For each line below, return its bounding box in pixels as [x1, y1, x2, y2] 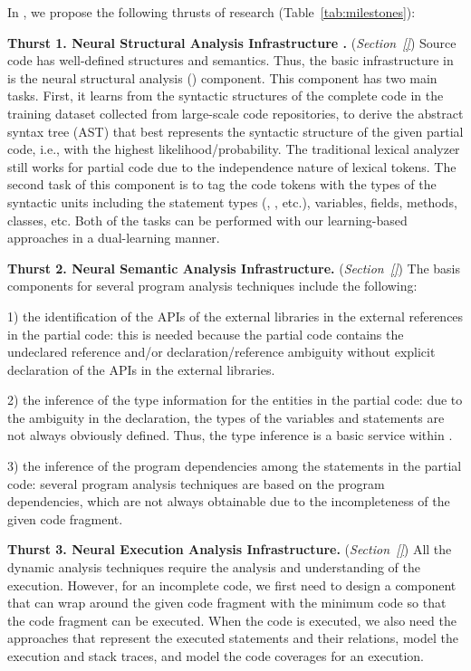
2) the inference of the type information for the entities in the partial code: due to [7, 390, 463, 409]
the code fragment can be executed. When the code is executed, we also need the [7, 610, 457, 629]
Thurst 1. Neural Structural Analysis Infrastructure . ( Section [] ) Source [7, 33, 457, 52]
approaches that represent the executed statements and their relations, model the [7, 628, 458, 647]
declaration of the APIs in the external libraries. [7, 359, 275, 379]
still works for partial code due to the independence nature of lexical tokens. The [7, 157, 457, 176]
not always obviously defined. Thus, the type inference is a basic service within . [7, 426, 453, 445]
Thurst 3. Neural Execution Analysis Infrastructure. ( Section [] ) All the [7, 540, 452, 559]
